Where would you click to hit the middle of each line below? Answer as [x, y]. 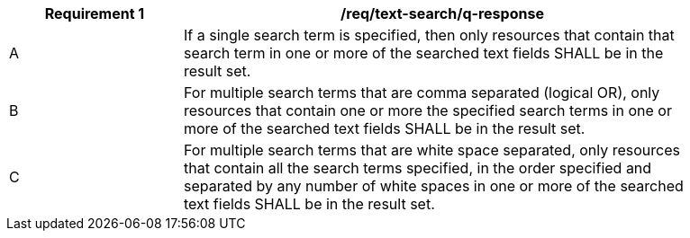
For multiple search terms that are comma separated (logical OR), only [422, 93]
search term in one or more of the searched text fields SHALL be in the [424, 53]
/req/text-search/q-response [442, 13]
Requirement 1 [95, 13]
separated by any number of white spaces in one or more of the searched [434, 186]
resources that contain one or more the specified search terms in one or [428, 110]
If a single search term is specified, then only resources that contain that [429, 35]
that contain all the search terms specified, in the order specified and [418, 168]
